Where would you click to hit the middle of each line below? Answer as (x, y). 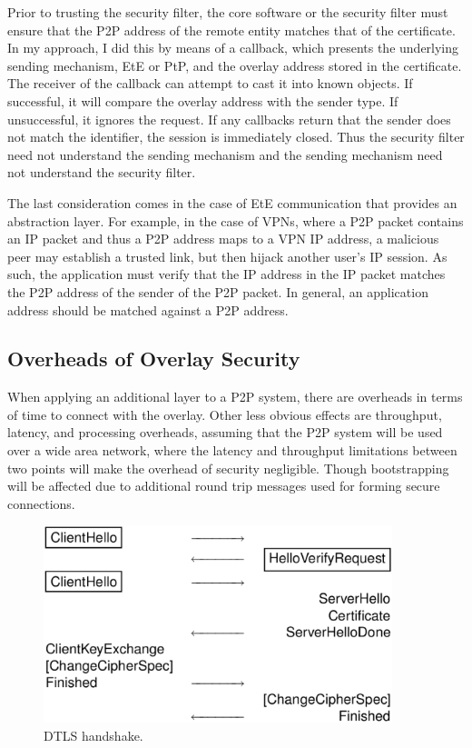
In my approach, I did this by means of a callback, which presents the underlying (233, 48)
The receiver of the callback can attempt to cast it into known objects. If (210, 83)
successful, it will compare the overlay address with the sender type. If (203, 100)
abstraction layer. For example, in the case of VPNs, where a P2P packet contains (236, 220)
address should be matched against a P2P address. (148, 309)
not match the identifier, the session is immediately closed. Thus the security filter (236, 137)
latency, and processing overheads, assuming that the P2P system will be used (225, 432)
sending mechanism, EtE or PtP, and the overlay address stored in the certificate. (235, 65)
